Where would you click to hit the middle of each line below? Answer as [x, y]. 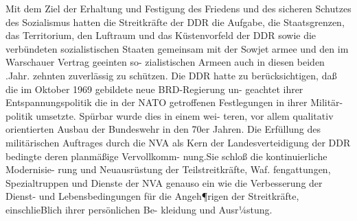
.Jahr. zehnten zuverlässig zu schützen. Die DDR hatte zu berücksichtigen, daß [171, 75]
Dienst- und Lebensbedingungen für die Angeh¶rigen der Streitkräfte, [152, 196]
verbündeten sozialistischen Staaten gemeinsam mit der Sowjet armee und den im [177, 48]
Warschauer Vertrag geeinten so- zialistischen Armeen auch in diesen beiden [165, 62]
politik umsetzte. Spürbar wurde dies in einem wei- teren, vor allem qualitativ [170, 115]
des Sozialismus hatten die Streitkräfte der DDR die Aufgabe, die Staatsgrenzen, [175, 22]
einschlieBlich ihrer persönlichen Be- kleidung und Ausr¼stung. [139, 209]
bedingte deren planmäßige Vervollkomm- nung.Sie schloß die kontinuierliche [166, 156]
